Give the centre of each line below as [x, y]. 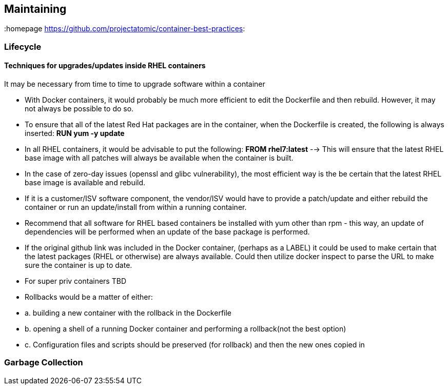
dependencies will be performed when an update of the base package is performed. [167, 232]
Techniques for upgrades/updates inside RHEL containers [105, 66]
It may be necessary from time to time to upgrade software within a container [135, 84]
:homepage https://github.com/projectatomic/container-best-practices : [125, 29]
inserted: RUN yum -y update [75, 133]
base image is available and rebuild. [85, 183]
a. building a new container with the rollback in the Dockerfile [128, 313]
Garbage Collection [44, 363]
